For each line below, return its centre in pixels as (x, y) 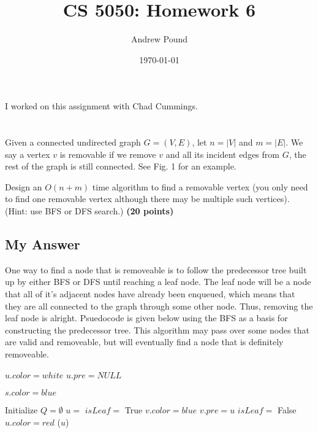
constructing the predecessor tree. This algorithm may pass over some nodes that (157, 330)
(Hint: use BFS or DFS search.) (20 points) (89, 211)
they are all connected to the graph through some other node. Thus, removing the (159, 306)
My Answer (43, 244)
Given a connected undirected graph (73, 142)
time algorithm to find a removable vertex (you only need (200, 186)
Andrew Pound (159, 39)
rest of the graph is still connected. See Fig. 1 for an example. (121, 166)
